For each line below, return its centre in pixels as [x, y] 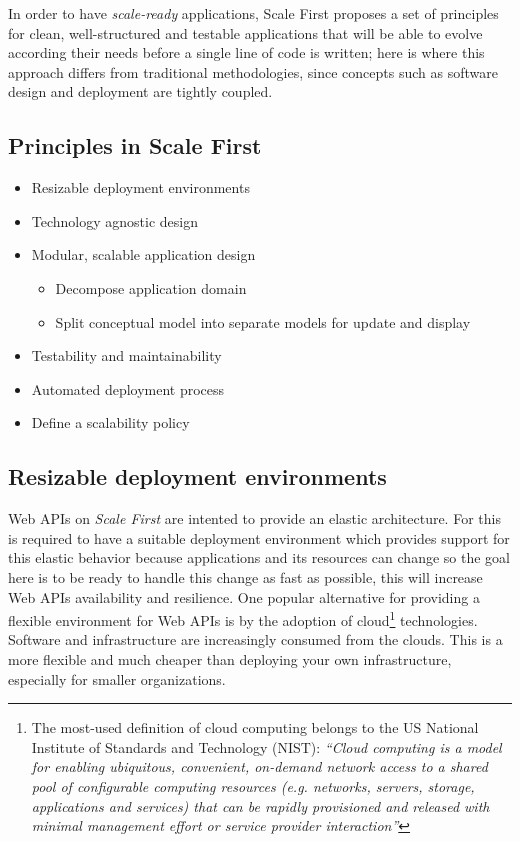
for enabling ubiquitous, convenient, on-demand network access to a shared [259, 766]
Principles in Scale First [135, 145]
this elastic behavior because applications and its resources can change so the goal [259, 557]
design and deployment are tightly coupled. [140, 91]
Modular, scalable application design [143, 254]
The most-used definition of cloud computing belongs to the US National [255, 727]
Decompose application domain [151, 287]
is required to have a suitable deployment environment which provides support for [259, 537]
